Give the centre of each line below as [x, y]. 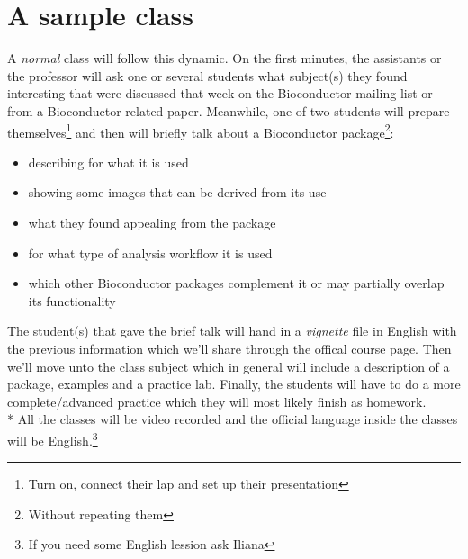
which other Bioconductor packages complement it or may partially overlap [236, 283]
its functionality [72, 300]
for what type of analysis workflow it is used [150, 252]
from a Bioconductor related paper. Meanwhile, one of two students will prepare [229, 110]
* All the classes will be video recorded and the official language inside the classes [233, 419]
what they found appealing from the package [152, 222]
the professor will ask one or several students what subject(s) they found [207, 75]
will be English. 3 [53, 438]
